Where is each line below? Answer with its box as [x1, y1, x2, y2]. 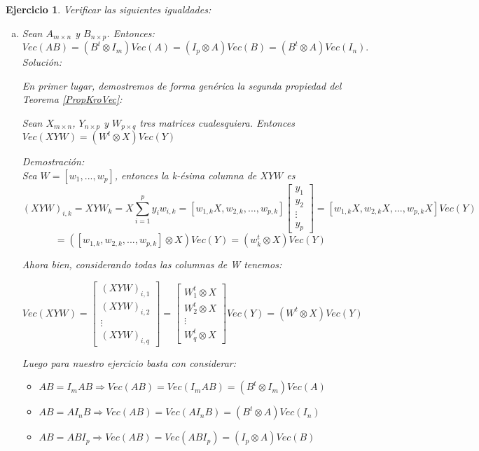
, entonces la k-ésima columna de [114, 167, 257, 182]
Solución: [22, 55, 62, 69]
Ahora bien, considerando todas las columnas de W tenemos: [22, 257, 282, 272]
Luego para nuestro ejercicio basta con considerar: [22, 355, 237, 370]
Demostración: [22, 154, 85, 169]
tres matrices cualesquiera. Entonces [139, 115, 295, 130]
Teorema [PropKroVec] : [22, 92, 123, 106]
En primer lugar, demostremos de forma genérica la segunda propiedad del [22, 78, 342, 92]
